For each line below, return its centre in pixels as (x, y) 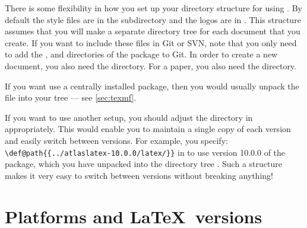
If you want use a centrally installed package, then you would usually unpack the (152, 86)
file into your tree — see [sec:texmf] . (71, 97)
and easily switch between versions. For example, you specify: (116, 140)
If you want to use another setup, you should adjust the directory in (129, 117)
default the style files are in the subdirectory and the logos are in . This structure (153, 19)
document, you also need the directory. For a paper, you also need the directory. (151, 65)
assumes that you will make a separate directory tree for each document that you (153, 31)
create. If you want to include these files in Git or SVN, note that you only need (151, 42)
